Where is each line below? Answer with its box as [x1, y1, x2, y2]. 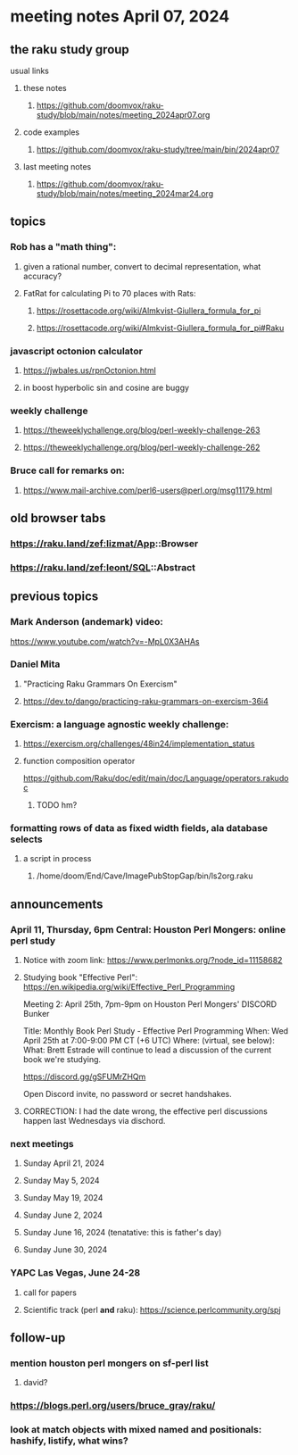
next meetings [10, 1138, 74, 1150]
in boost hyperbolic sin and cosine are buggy [22, 382, 190, 393]
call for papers [22, 1287, 77, 1298]
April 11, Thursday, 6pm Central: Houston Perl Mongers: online [10, 923, 286, 935]
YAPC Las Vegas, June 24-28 [10, 1267, 141, 1279]
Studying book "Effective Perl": [22, 972, 137, 983]
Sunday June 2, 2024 [22, 1210, 103, 1220]
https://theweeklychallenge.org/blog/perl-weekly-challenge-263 [22, 425, 261, 436]
